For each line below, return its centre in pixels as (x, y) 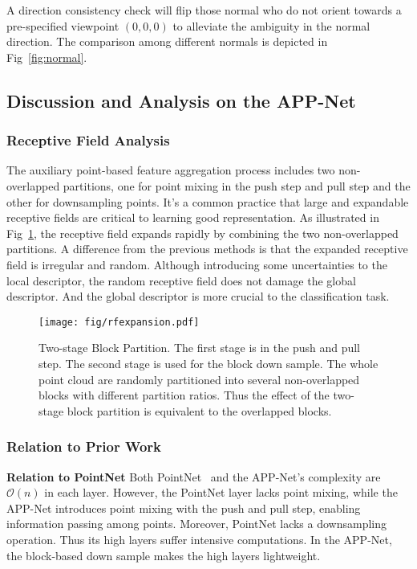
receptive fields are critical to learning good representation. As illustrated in (193, 217)
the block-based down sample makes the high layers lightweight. (164, 555)
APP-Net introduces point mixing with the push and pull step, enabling (184, 508)
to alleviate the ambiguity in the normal (271, 25)
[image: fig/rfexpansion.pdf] (119, 322)
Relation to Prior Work (84, 446)
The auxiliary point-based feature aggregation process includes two (171, 170)
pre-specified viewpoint (63, 25)
